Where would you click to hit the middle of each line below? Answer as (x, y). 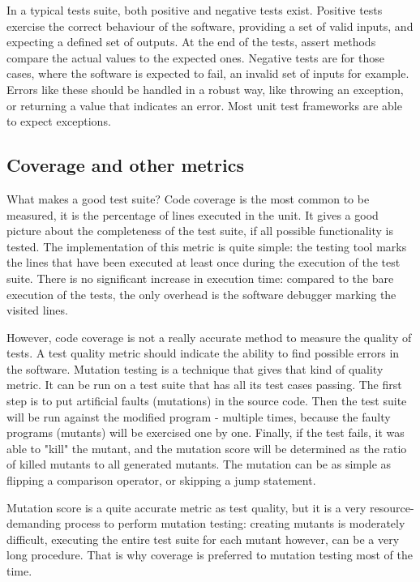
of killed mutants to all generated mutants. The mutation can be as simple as (199, 464)
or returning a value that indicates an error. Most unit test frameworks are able (204, 105)
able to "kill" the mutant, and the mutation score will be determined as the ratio (207, 448)
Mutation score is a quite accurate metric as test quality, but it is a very (186, 507)
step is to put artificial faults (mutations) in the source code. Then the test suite (207, 401)
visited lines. (37, 310)
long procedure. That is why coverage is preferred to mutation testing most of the (210, 555)
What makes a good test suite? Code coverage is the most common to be (188, 198)
